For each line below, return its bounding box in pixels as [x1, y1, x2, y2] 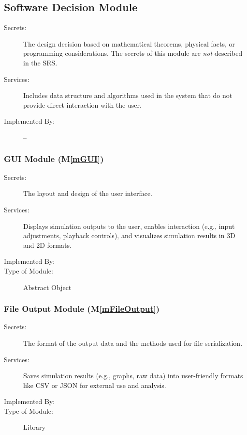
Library [23, 422, 45, 432]
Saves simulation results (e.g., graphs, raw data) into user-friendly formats [23, 371, 243, 381]
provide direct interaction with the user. [23, 99, 142, 110]
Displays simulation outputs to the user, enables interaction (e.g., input [23, 221, 235, 231]
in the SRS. [23, 57, 58, 67]
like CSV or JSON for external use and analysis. [23, 380, 166, 390]
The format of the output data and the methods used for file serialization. [23, 338, 243, 348]
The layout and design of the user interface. [23, 188, 153, 198]
